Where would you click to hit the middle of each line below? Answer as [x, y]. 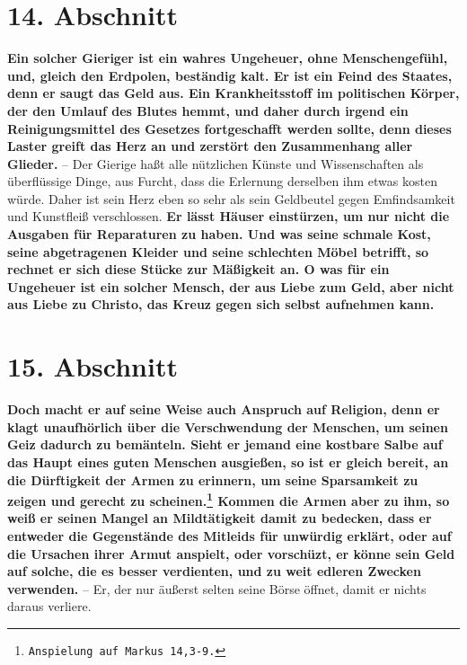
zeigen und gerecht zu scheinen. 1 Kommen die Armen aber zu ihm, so [229, 499]
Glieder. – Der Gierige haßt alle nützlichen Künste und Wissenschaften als [216, 163]
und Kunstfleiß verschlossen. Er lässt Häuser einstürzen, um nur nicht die [229, 216]
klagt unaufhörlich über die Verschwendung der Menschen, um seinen [228, 426]
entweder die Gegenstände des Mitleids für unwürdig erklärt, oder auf [229, 535]
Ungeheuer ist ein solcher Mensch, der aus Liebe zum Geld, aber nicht [231, 286]
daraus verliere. [49, 606]
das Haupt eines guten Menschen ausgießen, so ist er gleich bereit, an [228, 461]
